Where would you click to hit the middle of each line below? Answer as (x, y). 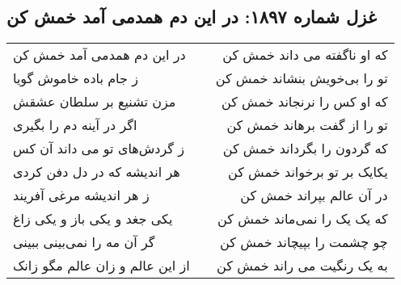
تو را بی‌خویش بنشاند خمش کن (302, 78)
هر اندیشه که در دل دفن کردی (97, 172)
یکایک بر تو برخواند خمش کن (308, 172)
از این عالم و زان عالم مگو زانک (101, 266)
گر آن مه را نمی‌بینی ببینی (84, 242)
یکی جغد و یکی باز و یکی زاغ (93, 219)
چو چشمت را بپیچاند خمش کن (304, 242)
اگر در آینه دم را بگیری (75, 125)
